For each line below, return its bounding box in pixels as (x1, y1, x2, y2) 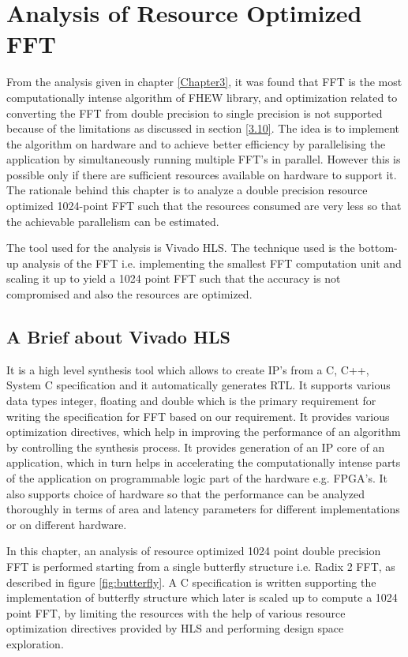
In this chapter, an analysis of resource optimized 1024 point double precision (6, 542, 381, 559)
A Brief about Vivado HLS (6, 325, 230, 349)
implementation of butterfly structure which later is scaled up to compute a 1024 (6, 589, 398, 606)
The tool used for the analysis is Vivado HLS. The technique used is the (6, 239, 355, 256)
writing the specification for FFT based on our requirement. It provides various (6, 407, 390, 424)
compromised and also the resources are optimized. (6, 286, 253, 302)
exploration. (6, 635, 64, 651)
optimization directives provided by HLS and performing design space (6, 620, 344, 636)
